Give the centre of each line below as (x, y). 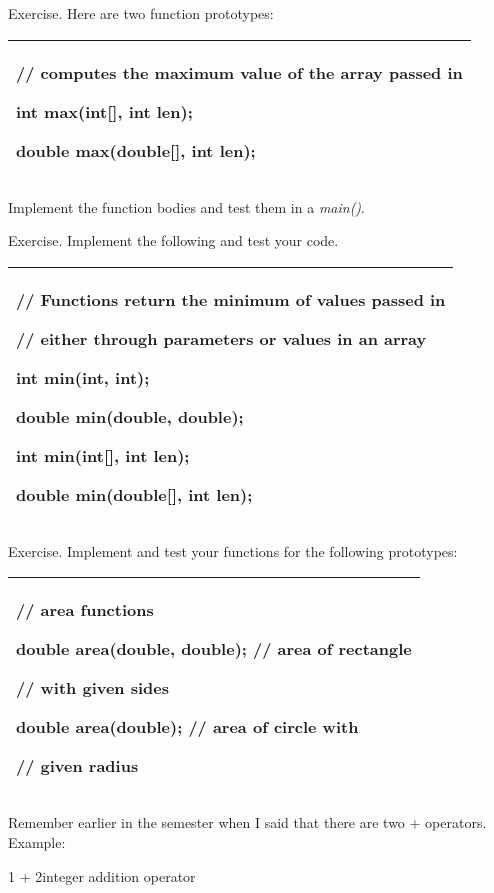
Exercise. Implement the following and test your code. (173, 240)
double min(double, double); (130, 416)
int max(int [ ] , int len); (104, 111)
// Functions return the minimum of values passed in (231, 299)
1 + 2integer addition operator (102, 875)
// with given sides (93, 688)
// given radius (77, 766)
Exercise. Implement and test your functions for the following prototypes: (233, 550)
